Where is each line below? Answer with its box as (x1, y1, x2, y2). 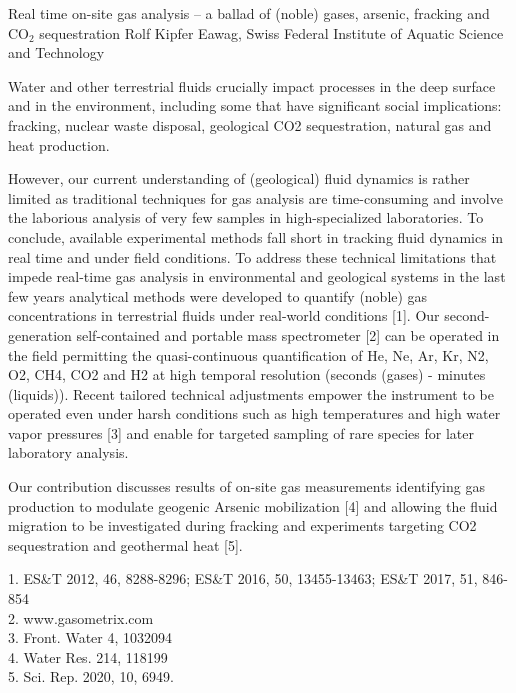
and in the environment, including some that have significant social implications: (8, 95, 502, 116)
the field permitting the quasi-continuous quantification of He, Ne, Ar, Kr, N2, (8, 344, 489, 365)
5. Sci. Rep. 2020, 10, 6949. (8, 666, 174, 687)
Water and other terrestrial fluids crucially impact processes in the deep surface (8, 75, 496, 96)
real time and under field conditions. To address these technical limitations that (8, 246, 497, 267)
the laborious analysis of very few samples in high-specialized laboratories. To (8, 207, 484, 228)
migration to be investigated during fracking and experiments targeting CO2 (8, 515, 477, 536)
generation (8, 324, 72, 345)
